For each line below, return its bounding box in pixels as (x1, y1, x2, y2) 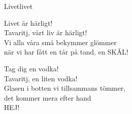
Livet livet (4, 1, 33, 11)
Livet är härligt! (4, 17, 53, 28)
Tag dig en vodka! (4, 63, 59, 73)
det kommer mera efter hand (4, 92, 91, 103)
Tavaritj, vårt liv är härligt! (4, 27, 87, 38)
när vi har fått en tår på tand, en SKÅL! (4, 47, 129, 57)
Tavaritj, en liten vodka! (4, 73, 77, 83)
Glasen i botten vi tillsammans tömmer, (4, 83, 126, 93)
